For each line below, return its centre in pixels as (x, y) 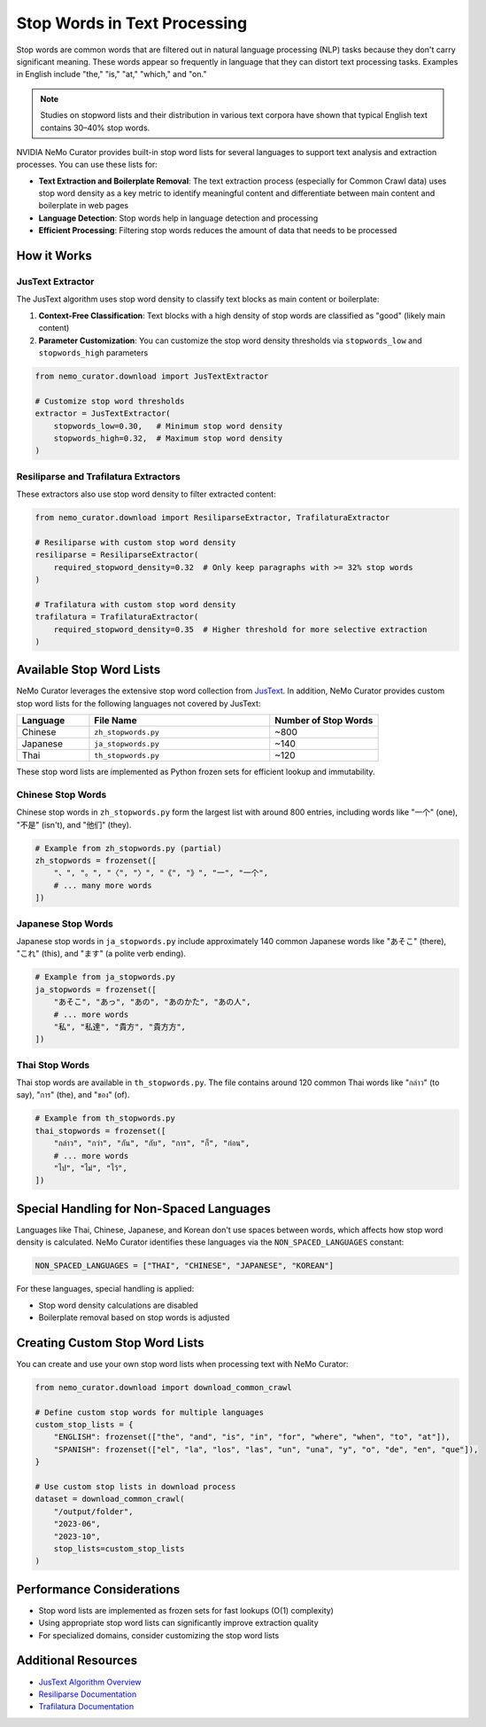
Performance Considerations (98, 1589)
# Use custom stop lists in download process (135, 1487)
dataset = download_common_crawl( (110, 1499)
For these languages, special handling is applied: (105, 1289)
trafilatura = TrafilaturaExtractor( (117, 617)
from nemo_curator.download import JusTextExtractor (152, 376)
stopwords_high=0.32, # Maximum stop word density (168, 438)
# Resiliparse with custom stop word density (135, 542)
